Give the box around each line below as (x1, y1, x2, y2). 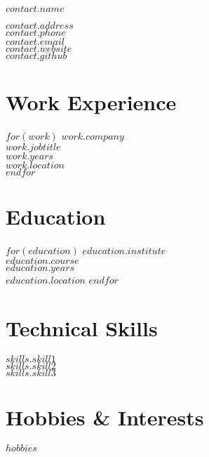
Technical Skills (6, 314, 158, 343)
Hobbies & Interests (6, 403, 204, 432)
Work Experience (6, 88, 177, 117)
